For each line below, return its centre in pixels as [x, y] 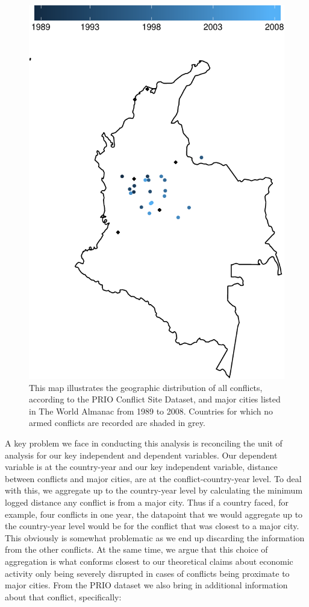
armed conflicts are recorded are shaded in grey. [117, 423]
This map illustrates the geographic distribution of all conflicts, [146, 387]
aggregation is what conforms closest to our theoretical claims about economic [149, 561]
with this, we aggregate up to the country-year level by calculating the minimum [154, 490]
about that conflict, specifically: [63, 596]
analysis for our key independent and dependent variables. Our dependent [141, 455]
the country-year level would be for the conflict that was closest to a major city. [152, 526]
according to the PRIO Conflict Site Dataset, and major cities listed [155, 399]
